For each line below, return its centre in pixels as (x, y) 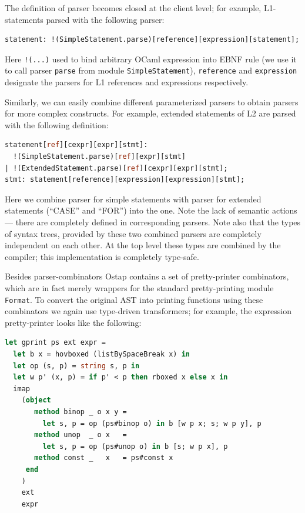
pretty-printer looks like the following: (73, 322)
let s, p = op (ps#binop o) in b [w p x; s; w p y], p (152, 423)
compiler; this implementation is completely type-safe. (102, 256)
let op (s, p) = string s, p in (76, 366)
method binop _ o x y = (81, 412)
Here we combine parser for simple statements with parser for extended (133, 199)
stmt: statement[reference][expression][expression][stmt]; (125, 180)
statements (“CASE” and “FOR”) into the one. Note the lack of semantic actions (151, 210)
